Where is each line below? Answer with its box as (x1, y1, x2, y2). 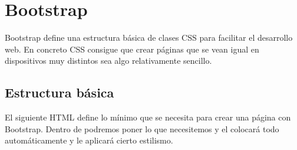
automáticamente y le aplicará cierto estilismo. (5, 134, 173, 146)
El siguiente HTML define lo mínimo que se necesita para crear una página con (5, 111, 291, 123)
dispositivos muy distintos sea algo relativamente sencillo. (5, 54, 212, 67)
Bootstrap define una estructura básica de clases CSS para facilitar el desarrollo (5, 31, 293, 44)
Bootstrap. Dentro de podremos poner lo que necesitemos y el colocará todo (5, 122, 279, 135)
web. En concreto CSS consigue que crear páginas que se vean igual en (5, 43, 259, 55)
